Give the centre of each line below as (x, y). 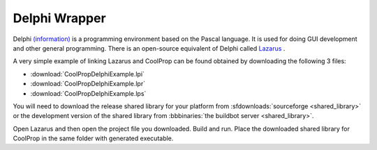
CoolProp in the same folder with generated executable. (93, 138)
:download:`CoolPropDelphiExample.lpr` (88, 84)
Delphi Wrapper (59, 18)
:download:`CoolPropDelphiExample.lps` (88, 93)
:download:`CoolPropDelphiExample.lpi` (87, 74)
